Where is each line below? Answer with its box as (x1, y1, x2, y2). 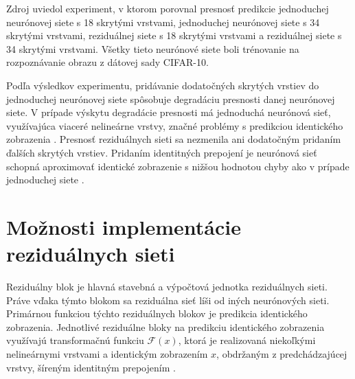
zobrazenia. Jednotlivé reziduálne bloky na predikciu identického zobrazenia (6, 319, 325, 334)
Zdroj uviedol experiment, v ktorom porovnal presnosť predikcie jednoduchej (6, 1, 329, 15)
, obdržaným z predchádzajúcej (216, 347, 347, 360)
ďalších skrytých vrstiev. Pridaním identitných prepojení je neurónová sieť (6, 145, 317, 159)
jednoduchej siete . (6, 172, 84, 187)
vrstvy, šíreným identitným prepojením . (6, 360, 176, 374)
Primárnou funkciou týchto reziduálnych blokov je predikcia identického (6, 306, 308, 321)
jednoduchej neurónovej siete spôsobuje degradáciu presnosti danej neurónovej (6, 91, 335, 106)
